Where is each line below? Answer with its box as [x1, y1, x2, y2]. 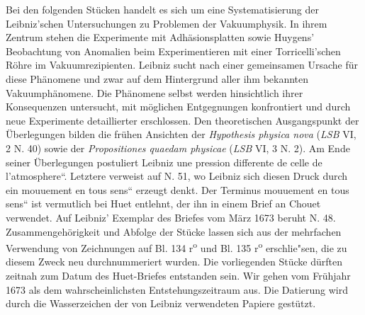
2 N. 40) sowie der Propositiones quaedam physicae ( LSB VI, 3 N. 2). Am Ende [6, 140, 350, 155]
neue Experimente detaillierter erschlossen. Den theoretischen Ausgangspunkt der [6, 113, 359, 127]
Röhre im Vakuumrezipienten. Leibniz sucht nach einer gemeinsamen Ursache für [6, 57, 359, 72]
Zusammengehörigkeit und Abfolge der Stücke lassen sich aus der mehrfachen [6, 224, 342, 239]
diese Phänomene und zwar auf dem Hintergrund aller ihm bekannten [6, 71, 309, 86]
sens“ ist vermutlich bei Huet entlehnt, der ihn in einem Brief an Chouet [6, 196, 321, 211]
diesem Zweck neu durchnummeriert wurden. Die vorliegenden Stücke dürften [6, 254, 342, 269]
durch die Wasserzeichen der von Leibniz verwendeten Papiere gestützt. [6, 296, 316, 311]
